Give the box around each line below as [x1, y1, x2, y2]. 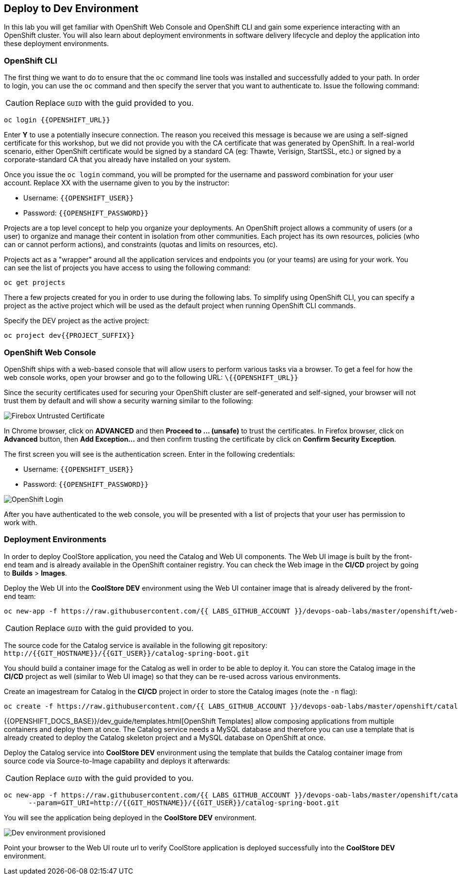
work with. [4, 518, 37, 527]
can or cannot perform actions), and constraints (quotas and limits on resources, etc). [4, 240, 278, 249]
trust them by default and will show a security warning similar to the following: [4, 396, 253, 405]
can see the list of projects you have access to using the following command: [4, 264, 250, 272]
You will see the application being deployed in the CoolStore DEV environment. [4, 813, 257, 822]
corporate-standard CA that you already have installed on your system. [4, 155, 231, 164]
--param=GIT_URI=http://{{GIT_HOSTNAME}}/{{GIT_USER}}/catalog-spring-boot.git [28, 798, 340, 807]
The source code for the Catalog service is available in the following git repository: [4, 641, 268, 649]
